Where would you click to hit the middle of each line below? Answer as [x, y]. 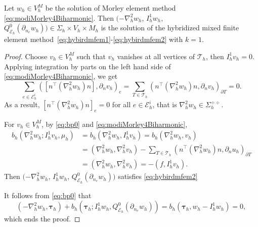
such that [91, 56]
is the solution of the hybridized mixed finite [170, 28]
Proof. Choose [26, 56]
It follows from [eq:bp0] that [48, 195]
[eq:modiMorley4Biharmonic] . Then [59, 17]
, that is [165, 104]
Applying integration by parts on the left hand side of [88, 66]
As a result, [22, 104]
